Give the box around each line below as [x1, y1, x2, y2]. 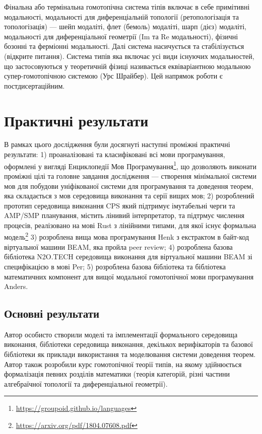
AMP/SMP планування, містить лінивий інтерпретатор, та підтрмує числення [4, 210, 245, 221]
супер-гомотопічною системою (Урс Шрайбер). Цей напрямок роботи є [4, 70, 223, 81]
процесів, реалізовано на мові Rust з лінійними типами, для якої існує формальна [4, 220, 256, 230]
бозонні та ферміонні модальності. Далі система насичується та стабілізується [4, 41, 244, 51]
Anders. [4, 281, 28, 292]
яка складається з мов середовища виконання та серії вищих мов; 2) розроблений [4, 190, 254, 201]
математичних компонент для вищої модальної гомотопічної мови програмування [4, 271, 254, 281]
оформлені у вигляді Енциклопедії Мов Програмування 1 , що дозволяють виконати [4, 159, 256, 171]
